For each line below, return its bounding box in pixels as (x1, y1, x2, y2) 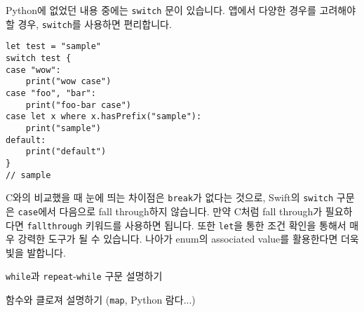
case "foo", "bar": (6, 88, 96, 98)
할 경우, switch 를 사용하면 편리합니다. (6, 16, 172, 31)
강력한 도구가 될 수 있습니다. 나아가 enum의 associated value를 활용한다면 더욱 (18, 231, 359, 246)
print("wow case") (25, 76, 112, 87)
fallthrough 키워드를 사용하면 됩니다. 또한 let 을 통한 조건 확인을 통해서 (27, 217, 346, 232)
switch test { (6, 53, 72, 63)
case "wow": (6, 65, 61, 75)
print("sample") (25, 123, 102, 133)
